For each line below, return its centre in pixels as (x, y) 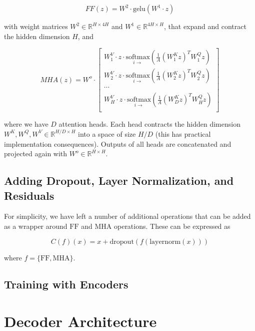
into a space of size (107, 133)
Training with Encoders (66, 284)
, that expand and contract (205, 26)
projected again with (36, 153)
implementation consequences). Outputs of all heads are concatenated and (118, 143)
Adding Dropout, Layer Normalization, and (119, 181)
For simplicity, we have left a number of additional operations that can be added (127, 216)
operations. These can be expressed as (172, 226)
